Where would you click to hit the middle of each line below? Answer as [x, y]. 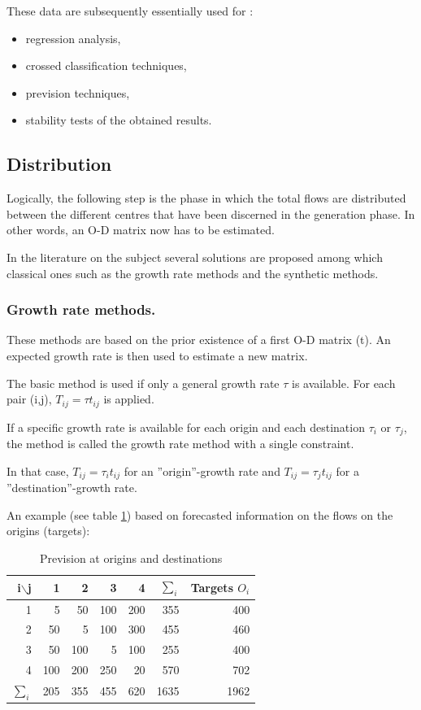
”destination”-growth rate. [72, 488]
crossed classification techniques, [106, 65]
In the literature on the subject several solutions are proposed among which [195, 257]
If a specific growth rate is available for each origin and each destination [186, 427]
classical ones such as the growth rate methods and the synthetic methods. [193, 273]
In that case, [38, 470]
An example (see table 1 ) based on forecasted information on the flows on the [200, 514]
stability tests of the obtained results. [119, 120]
